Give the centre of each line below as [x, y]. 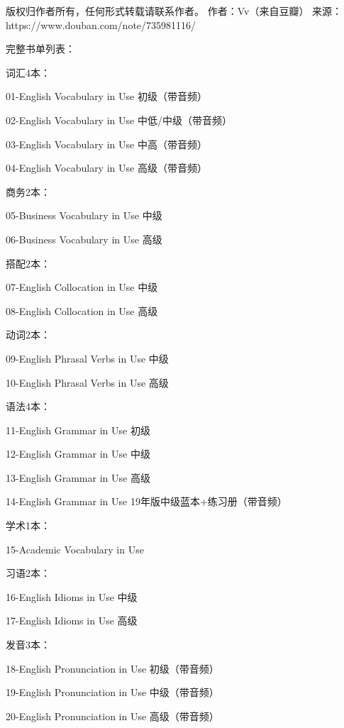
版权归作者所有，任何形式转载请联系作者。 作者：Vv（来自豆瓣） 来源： [174, 11]
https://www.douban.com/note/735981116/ [101, 24]
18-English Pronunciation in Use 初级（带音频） [112, 668]
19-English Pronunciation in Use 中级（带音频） [112, 692]
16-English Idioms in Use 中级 [72, 596]
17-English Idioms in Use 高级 [72, 621]
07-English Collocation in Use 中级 [82, 287]
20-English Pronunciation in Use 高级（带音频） [112, 716]
